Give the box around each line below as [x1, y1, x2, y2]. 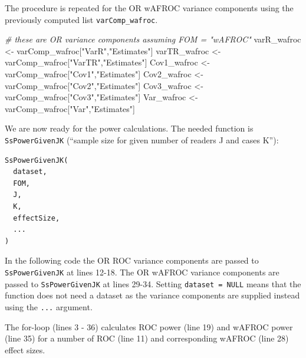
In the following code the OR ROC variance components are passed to [5, 254, 259, 267]
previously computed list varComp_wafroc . [5, 13, 158, 25]
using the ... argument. [5, 300, 93, 313]
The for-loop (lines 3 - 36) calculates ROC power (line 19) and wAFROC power [5, 320, 293, 333]
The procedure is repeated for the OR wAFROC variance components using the [5, 2, 294, 14]
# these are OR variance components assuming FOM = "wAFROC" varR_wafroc [5, 33, 301, 45]
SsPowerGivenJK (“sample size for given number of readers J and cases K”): [5, 134, 279, 146]
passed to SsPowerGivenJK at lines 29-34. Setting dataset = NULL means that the [5, 277, 301, 290]
